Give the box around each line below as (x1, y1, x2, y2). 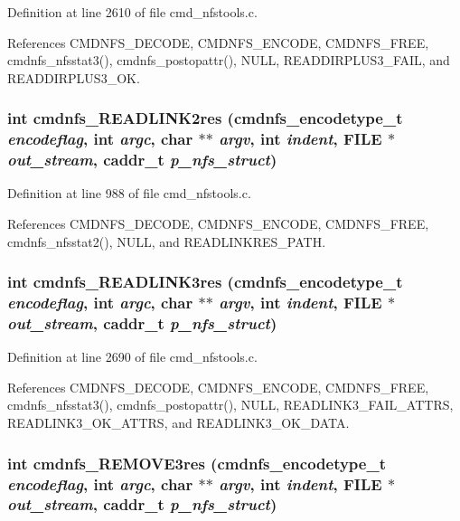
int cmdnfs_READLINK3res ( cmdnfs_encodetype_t (7, 270, 403, 293)
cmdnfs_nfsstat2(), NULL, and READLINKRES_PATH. (7, 232, 326, 251)
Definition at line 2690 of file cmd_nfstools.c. (7, 347, 258, 366)
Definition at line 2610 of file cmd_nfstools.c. (7, 3, 258, 21)
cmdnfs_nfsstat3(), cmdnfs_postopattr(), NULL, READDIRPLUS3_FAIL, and (7, 51, 450, 70)
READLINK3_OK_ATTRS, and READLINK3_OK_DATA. (7, 413, 350, 432)
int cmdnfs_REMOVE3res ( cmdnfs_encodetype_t (7, 451, 387, 474)
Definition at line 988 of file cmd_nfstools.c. (7, 184, 251, 203)
